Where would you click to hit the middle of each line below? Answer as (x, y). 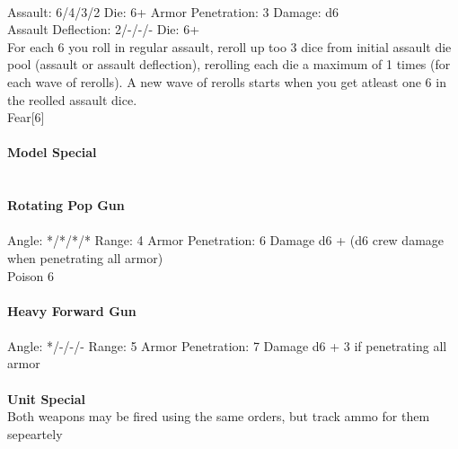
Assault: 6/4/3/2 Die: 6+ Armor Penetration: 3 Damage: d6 (173, 11)
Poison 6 (31, 275)
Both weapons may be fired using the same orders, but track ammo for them (219, 416)
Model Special (52, 152)
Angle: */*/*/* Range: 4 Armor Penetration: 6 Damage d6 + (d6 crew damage (226, 240)
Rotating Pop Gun (66, 205)
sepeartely (35, 433)
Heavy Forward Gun (72, 310)
